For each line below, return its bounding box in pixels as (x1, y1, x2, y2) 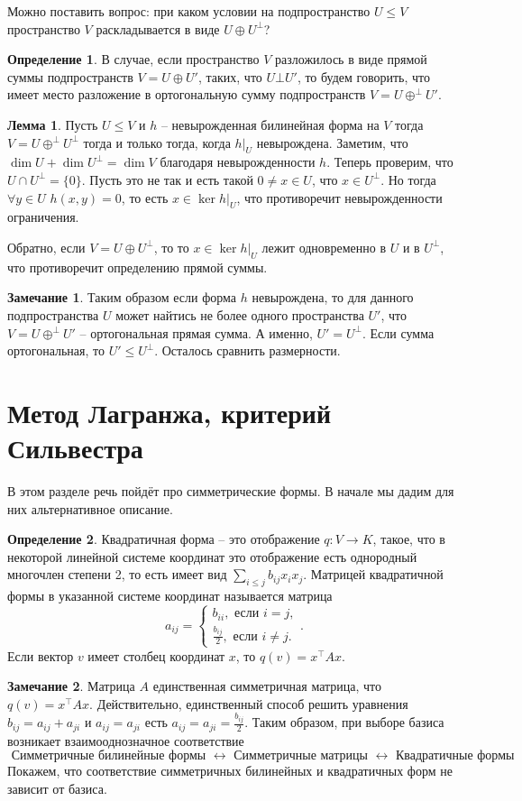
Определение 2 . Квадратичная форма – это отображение (7, 529, 320, 548)
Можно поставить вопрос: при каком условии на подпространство (7, 2, 371, 20)
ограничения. (7, 207, 79, 226)
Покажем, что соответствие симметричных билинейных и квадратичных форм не (7, 761, 453, 780)
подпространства (7, 305, 99, 324)
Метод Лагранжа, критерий (7, 393, 332, 430)
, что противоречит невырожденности (236, 188, 443, 207)
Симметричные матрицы (234, 750, 368, 763)
